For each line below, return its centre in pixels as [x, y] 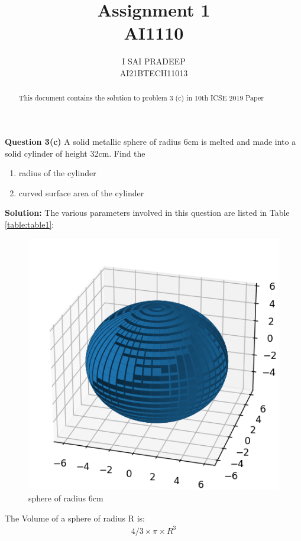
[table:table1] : [30, 224]
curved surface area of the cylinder [81, 192]
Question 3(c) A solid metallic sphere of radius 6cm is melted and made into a [150, 141]
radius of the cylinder [57, 173]
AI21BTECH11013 [154, 72]
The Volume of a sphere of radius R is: [75, 518]
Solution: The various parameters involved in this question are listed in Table [147, 213]
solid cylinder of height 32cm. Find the [75, 153]
